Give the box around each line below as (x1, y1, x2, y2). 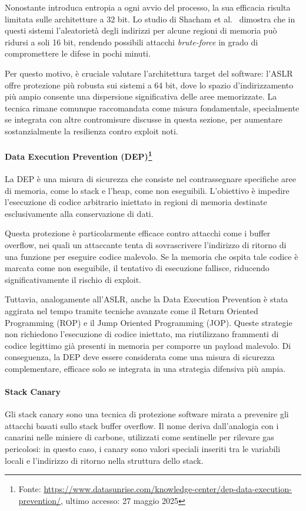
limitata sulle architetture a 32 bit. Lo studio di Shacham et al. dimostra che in (5, 12, 295, 25)
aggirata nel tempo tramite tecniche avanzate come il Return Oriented (5, 304, 258, 317)
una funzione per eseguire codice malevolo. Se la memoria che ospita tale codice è (5, 250, 298, 262)
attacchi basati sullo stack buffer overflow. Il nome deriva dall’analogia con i (5, 419, 279, 431)
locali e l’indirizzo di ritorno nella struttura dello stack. (5, 454, 204, 466)
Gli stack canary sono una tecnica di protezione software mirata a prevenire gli (5, 408, 289, 420)
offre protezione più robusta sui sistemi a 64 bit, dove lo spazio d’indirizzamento (5, 78, 294, 91)
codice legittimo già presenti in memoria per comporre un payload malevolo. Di (5, 339, 291, 351)
